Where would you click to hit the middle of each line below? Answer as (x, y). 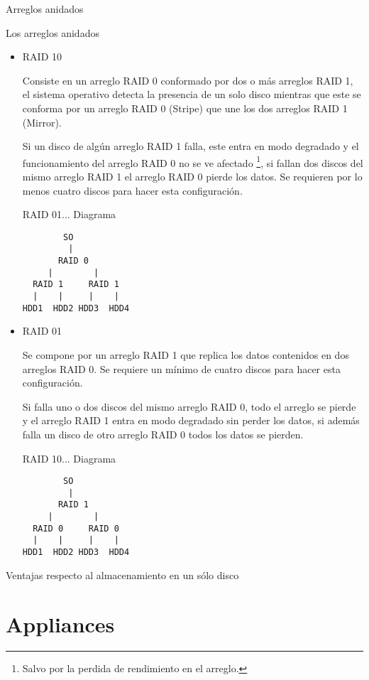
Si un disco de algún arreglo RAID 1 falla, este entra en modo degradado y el (191, 146)
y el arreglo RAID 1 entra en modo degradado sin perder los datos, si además (191, 420)
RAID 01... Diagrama (69, 214)
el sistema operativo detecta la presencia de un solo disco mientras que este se (192, 94)
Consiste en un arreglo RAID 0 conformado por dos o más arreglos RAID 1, (188, 80)
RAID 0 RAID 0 (76, 528)
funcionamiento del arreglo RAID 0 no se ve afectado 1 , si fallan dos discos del (193, 161)
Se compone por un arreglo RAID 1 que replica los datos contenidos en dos (186, 354)
